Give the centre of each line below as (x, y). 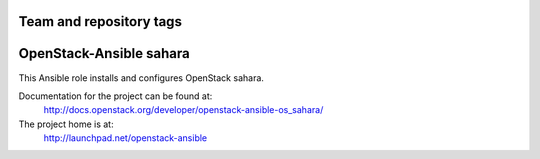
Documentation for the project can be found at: (115, 96)
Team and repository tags (100, 21)
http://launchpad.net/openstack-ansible (125, 138)
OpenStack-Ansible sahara (104, 53)
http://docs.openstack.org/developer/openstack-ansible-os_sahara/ (183, 110)
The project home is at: (66, 124)
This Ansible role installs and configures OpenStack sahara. (141, 77)
